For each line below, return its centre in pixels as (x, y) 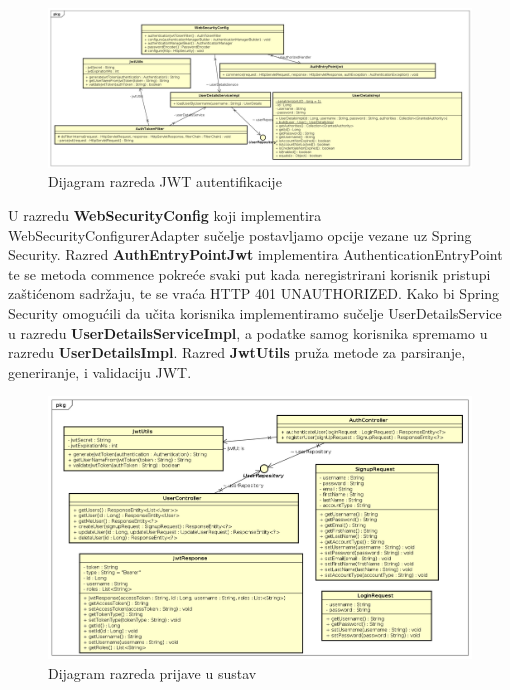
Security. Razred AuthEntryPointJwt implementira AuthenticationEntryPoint (255, 254)
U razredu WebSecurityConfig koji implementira (165, 215)
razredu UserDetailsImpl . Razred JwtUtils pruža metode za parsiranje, (237, 352)
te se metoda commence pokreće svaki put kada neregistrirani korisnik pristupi (249, 273)
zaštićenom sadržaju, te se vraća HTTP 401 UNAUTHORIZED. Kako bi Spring (254, 293)
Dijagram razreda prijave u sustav (152, 672)
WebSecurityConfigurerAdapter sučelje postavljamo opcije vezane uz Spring (240, 234)
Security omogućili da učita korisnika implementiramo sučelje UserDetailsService (255, 312)
